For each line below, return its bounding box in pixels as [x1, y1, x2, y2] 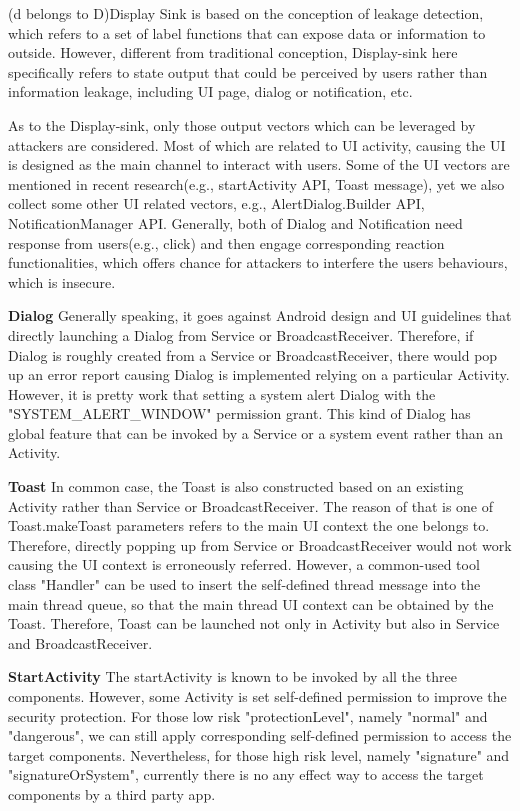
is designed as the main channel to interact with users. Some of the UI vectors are [8, 154, 510, 175]
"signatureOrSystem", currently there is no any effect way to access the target [8, 764, 484, 785]
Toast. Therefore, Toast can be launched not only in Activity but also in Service [8, 613, 500, 634]
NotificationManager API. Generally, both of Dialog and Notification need [8, 212, 463, 233]
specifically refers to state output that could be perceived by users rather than [8, 61, 488, 82]
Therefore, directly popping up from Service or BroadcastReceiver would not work [8, 534, 512, 555]
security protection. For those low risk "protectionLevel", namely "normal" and [8, 705, 488, 726]
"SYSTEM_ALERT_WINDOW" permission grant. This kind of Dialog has [8, 403, 471, 424]
